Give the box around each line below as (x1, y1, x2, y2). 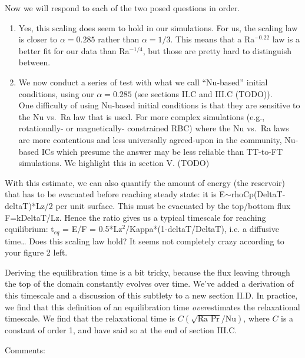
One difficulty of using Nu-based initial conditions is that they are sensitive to (18, 99, 300, 111)
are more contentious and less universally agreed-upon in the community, (18, 133, 282, 145)
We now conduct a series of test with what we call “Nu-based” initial (18, 75, 268, 88)
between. (18, 56, 51, 68)
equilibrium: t (5, 223, 54, 235)
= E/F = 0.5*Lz (62, 223, 122, 235)
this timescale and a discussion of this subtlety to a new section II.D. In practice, (5, 289, 298, 301)
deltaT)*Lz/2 (5, 199, 53, 211)
